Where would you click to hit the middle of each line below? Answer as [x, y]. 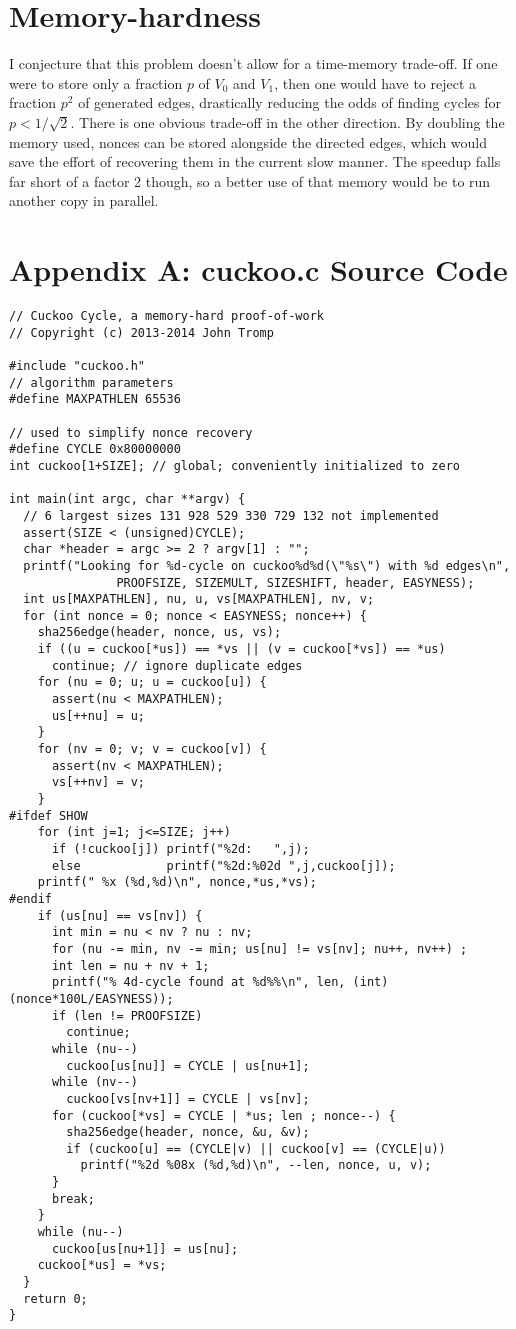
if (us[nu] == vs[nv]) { [120, 915]
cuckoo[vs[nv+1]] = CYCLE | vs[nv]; [188, 1098]
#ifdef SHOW [48, 815]
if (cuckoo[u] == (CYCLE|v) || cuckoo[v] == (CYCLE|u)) [256, 1148]
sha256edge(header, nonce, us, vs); [159, 632]
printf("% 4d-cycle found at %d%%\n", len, [198, 982]
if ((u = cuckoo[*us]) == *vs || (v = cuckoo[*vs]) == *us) [241, 649]
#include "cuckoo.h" [77, 365]
